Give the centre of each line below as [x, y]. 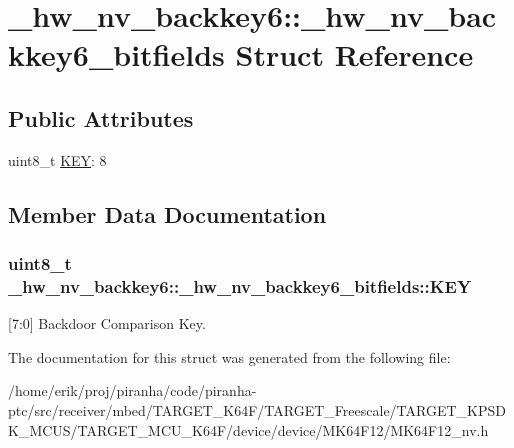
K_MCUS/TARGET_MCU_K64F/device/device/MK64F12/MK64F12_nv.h [248, 429]
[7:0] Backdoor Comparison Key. [107, 323]
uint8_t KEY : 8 [57, 159]
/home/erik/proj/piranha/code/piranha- [132, 390]
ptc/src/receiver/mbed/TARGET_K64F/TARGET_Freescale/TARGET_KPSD [257, 410]
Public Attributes [101, 117]
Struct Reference [354, 54]
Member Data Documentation [167, 213]
